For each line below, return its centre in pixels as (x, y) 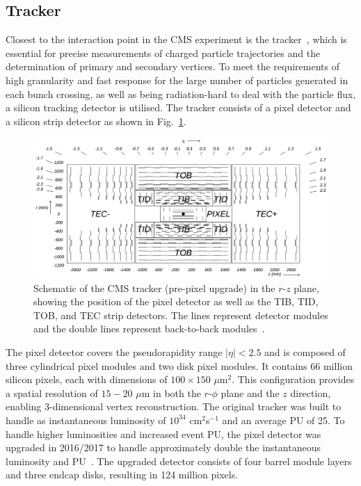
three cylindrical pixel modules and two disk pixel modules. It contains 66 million (179, 365)
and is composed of (305, 351)
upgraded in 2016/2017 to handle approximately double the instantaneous (163, 447)
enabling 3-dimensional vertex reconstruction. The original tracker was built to (174, 406)
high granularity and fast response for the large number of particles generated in (177, 80)
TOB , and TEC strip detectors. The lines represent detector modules (181, 315)
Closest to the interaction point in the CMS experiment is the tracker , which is (176, 39)
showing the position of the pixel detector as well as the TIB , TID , (176, 301)
